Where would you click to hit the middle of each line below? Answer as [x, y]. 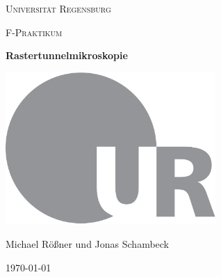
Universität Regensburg [58, 8]
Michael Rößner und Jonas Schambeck [88, 244]
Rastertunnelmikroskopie [67, 55]
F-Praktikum [34, 32]
